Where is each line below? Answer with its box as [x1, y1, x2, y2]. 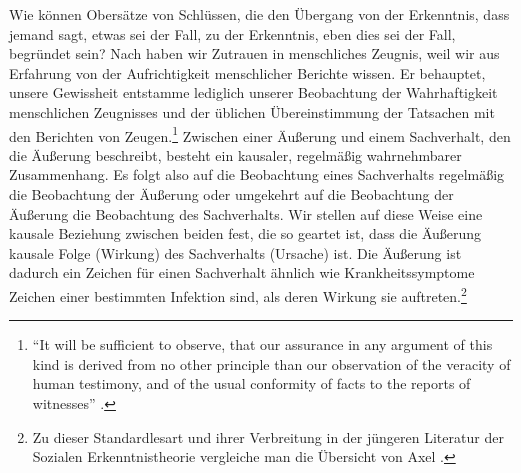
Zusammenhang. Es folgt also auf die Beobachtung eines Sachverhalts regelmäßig [9, 164, 505, 185]
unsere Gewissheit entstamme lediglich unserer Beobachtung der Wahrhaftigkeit [9, 82, 498, 103]
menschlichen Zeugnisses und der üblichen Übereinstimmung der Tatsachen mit [9, 101, 495, 122]
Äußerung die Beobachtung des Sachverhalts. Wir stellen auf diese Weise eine [9, 203, 483, 224]
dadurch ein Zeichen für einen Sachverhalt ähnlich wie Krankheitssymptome [9, 262, 475, 283]
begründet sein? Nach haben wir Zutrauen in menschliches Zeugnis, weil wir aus [9, 43, 500, 64]
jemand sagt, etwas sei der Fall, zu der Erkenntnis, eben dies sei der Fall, [9, 23, 456, 44]
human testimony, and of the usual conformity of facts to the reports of [32, 373, 471, 394]
